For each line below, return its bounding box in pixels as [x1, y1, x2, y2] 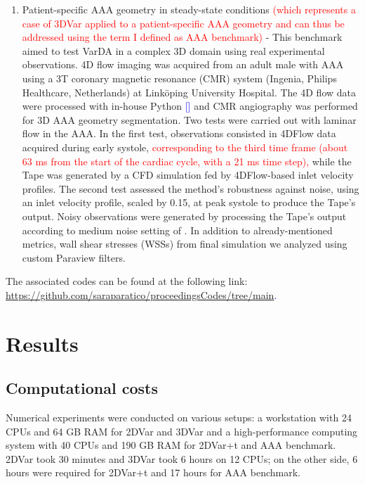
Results [6, 329, 79, 357]
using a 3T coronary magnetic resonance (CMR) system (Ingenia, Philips [22, 70, 337, 85]
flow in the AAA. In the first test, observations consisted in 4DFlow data [22, 126, 336, 141]
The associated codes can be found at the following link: [6, 274, 248, 288]
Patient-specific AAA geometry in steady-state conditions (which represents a [22, 2, 356, 16]
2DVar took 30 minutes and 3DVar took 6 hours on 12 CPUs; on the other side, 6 [6, 451, 358, 466]
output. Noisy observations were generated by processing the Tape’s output [22, 208, 347, 223]
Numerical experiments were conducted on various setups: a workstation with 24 [6, 410, 352, 425]
